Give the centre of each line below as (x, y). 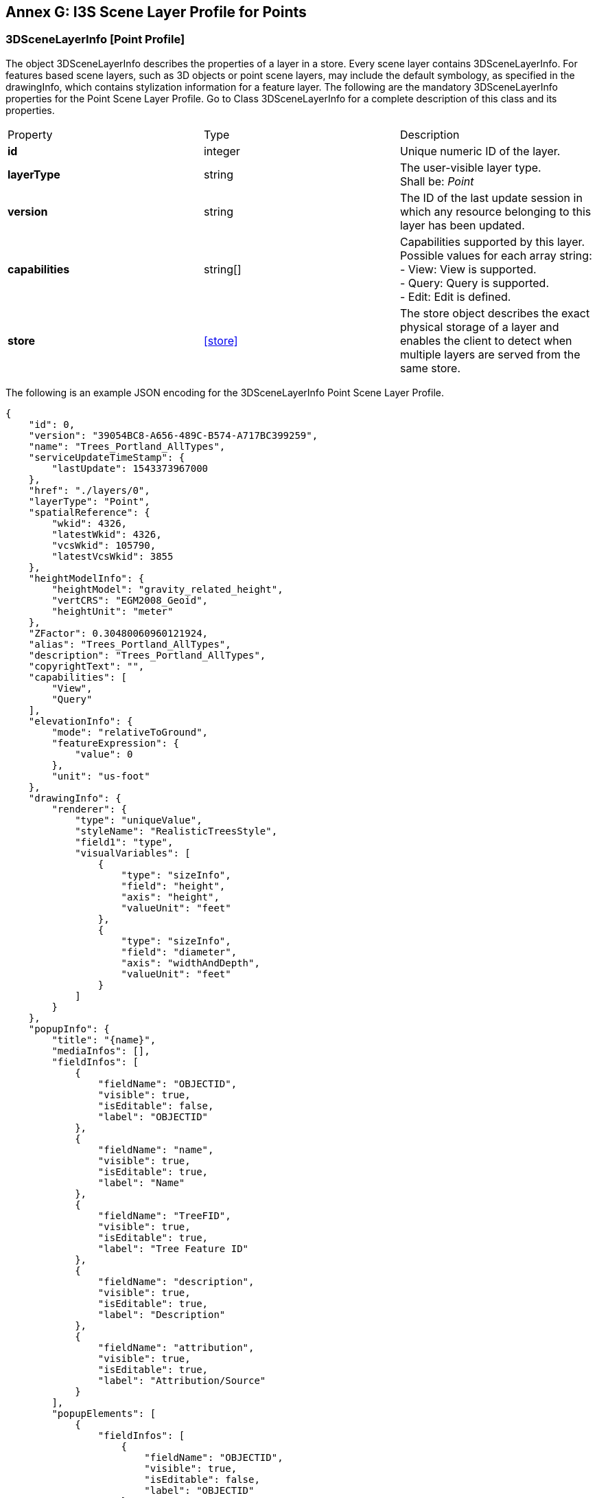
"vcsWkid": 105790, (104, 545)
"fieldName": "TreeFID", (164, 1215)
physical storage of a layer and (479, 327)
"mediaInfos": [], (101, 1051)
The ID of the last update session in (491, 197)
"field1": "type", (124, 842)
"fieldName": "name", (156, 1149)
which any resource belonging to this (495, 211)
